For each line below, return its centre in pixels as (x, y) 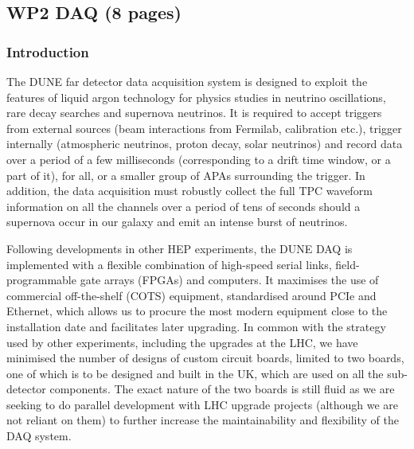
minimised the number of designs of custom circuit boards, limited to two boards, (205, 358)
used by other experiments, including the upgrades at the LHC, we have (182, 342)
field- (348, 264)
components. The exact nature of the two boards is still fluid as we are (222, 389)
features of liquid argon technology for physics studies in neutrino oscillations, (196, 97)
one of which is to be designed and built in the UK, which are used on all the (195, 373)
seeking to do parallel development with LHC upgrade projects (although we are (203, 404)
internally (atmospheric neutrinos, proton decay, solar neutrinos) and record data (205, 144)
